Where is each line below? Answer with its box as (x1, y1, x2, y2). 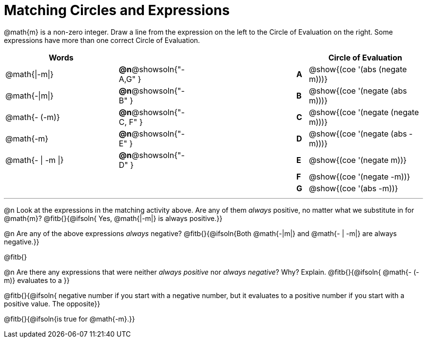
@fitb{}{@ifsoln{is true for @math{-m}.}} (4, 314, 135, 323)
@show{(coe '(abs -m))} (309, 183, 398, 193)
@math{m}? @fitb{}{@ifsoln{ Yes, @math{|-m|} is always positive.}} (4, 214, 223, 222)
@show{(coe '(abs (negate (309, 64, 407, 74)
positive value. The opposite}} (4, 299, 100, 308)
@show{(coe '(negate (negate (309, 107, 419, 117)
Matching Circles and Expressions (4, 2, 230, 19)
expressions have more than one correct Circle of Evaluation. (4, 36, 200, 44)
